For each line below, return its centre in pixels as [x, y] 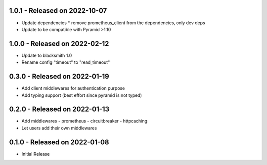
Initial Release [36, 154]
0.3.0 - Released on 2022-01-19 [59, 77]
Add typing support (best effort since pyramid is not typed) [82, 95]
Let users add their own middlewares [59, 128]
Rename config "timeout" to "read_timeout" [66, 62]
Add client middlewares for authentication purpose [73, 88]
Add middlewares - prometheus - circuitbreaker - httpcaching [85, 121]
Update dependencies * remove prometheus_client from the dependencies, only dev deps [113, 23]
